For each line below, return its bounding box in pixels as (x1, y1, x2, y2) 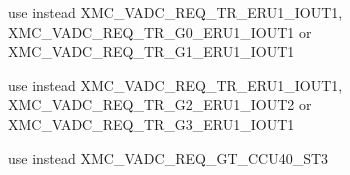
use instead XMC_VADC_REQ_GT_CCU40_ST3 (8, 147, 329, 168)
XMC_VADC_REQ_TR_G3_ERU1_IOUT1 (8, 113, 295, 134)
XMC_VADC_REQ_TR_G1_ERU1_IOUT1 (8, 41, 295, 62)
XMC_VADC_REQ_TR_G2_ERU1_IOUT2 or (8, 94, 312, 115)
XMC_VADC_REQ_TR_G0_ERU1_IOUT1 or (8, 21, 312, 42)
